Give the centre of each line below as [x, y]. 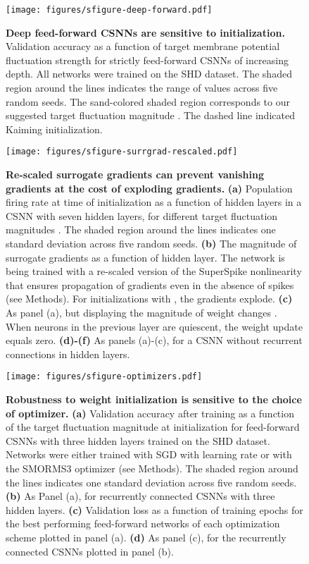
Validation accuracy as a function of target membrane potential [143, 46]
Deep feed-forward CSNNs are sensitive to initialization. [145, 32]
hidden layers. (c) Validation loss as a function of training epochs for [154, 509]
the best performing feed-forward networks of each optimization [143, 523]
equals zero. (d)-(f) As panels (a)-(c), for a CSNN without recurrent [154, 340]
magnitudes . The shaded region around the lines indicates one [141, 229]
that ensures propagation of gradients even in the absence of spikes [150, 284]
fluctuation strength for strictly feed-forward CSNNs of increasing [147, 60]
